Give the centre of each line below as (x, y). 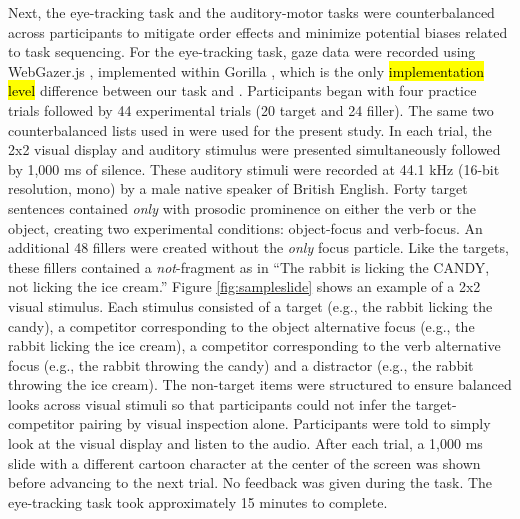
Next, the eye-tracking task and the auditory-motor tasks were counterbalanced (251, 12)
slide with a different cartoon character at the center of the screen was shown (244, 462)
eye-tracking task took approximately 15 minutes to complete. (198, 501)
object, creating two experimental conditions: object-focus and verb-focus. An (245, 227)
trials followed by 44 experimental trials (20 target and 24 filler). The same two (251, 109)
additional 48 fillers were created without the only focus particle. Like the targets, (258, 247)
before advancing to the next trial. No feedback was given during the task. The (250, 482)
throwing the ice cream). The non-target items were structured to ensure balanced (260, 384)
